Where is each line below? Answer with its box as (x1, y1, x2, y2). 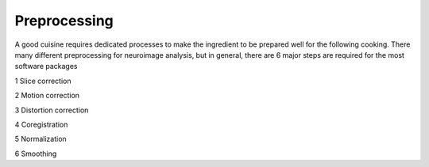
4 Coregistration (14, 120, 68, 129)
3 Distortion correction (14, 105, 89, 115)
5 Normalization (14, 135, 67, 144)
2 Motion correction (14, 91, 79, 101)
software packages (14, 62, 78, 71)
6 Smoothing (14, 149, 57, 158)
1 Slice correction (14, 76, 71, 85)
